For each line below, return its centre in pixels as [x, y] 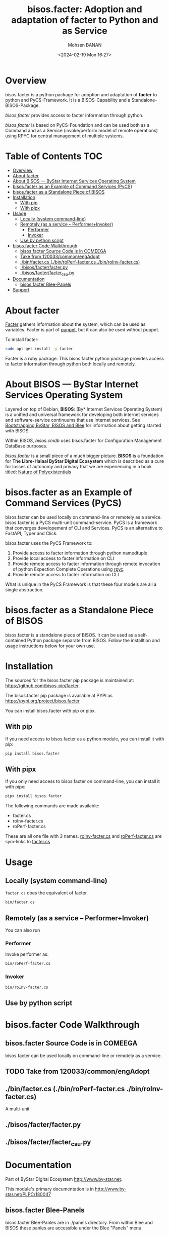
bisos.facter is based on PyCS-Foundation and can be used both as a [77, 125]
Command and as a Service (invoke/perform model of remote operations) [81, 130]
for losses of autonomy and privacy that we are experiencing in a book [79, 467]
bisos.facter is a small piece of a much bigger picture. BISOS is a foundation [84, 456]
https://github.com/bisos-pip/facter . [42, 686]
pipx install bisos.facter [34, 796]
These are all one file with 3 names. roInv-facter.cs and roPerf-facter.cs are [83, 836]
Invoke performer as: [27, 954]
